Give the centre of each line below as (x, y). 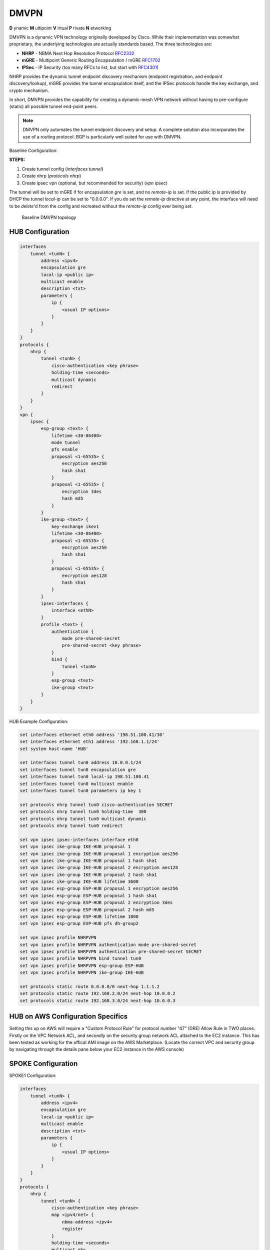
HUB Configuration (39, 232)
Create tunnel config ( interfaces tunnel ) (62, 169)
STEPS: (17, 159)
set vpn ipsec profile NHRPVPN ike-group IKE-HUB (82, 973)
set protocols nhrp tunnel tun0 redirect (71, 825)
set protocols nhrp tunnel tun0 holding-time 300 (83, 812)
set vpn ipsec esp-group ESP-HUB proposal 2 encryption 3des (96, 903)
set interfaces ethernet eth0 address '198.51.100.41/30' (92, 734)
